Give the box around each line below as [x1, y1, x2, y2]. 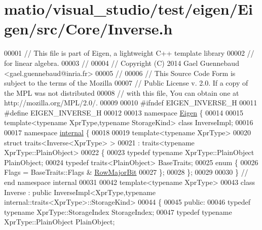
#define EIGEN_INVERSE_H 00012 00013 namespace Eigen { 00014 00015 [4, 107, 243, 118]
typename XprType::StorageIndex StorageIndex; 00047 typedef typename [4, 206, 232, 217]
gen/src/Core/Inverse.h [4, 18, 173, 39]
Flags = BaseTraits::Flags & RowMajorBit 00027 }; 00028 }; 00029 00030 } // [4, 167, 248, 177]
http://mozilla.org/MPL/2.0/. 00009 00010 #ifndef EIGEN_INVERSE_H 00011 [4, 97, 257, 108]
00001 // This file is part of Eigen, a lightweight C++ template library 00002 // [4, 48, 254, 58]
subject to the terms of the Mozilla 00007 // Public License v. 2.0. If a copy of [4, 78, 248, 88]
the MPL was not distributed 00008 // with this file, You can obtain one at [4, 87, 239, 98]
